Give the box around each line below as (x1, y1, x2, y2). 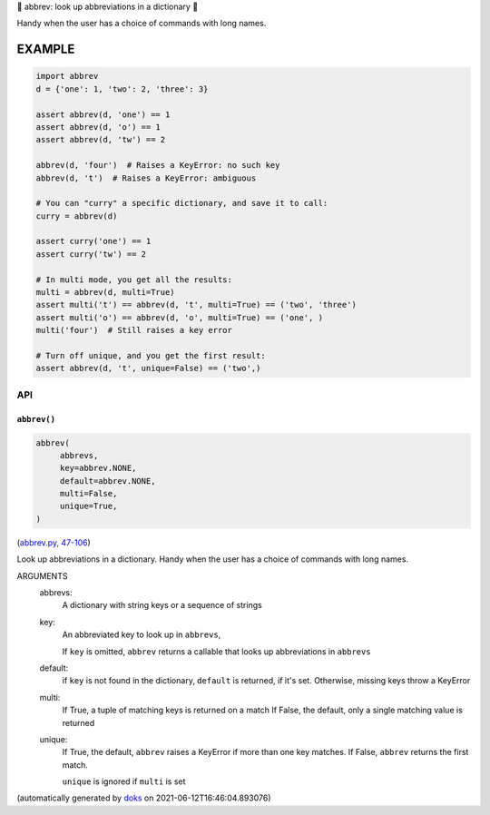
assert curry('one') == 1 (35, 236, 152, 247)
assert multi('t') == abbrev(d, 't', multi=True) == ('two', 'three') (35, 299, 358, 310)
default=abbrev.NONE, (59, 476, 156, 486)
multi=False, (59, 488, 118, 499)
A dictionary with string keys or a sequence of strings (62, 600, 262, 611)
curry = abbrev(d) (35, 211, 118, 221)
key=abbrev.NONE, (59, 463, 137, 474)
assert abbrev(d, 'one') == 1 (35, 109, 171, 120)
